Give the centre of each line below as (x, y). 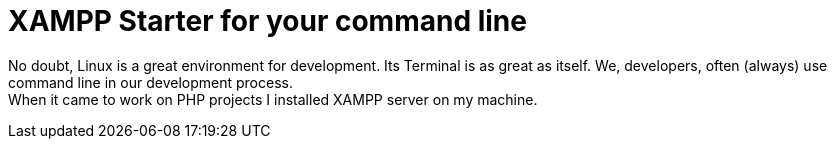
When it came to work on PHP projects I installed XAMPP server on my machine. (273, 99)
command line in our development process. (150, 82)
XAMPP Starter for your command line (267, 21)
